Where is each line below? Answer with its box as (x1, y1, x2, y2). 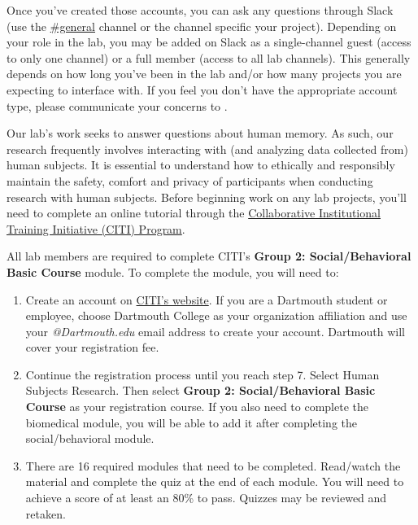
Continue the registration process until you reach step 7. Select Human (25, 365, 380, 383)
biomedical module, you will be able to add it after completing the (25, 413, 358, 431)
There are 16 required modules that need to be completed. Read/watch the (25, 457, 401, 474)
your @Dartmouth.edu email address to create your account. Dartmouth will (25, 322, 405, 339)
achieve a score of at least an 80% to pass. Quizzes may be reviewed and (25, 489, 387, 506)
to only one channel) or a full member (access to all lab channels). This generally (7, 49, 411, 66)
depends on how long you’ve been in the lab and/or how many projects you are (7, 65, 402, 82)
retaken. (25, 505, 66, 522)
